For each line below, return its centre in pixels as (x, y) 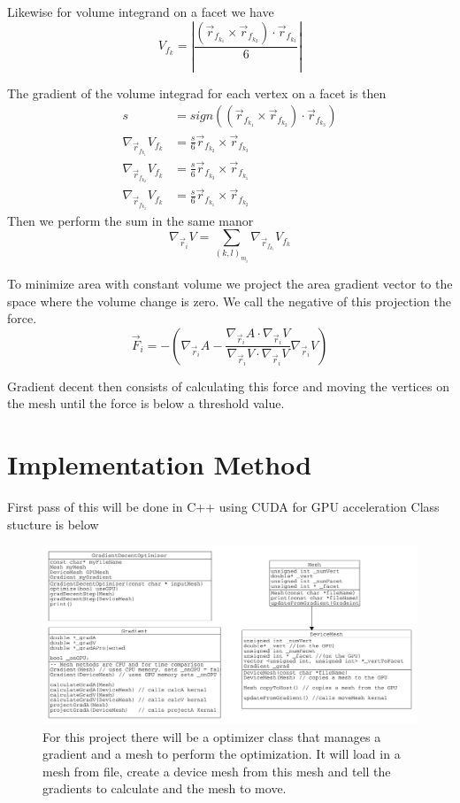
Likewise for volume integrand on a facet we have (141, 12)
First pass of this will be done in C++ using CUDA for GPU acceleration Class (223, 507)
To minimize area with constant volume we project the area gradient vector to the (230, 283)
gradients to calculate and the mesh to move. (165, 788)
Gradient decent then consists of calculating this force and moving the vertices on (228, 386)
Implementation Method (160, 464)
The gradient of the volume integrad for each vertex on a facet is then (197, 93)
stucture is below (53, 524)
